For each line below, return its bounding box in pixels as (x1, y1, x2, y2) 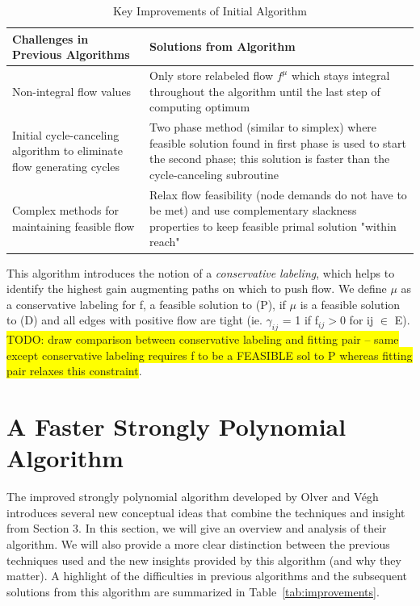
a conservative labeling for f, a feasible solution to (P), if (6, 295, 286, 312)
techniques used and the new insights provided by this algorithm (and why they (6, 551, 401, 568)
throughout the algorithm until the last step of (149, 82, 380, 99)
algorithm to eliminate (12, 142, 123, 159)
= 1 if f (282, 311, 319, 328)
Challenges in (12, 30, 89, 47)
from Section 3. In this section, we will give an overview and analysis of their (6, 520, 387, 537)
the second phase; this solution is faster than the (149, 150, 390, 167)
